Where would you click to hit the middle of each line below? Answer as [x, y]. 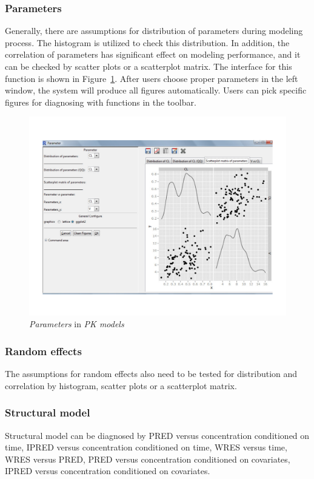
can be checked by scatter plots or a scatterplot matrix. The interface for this [149, 66]
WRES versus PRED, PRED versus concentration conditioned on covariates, [148, 459]
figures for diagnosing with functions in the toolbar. [101, 102]
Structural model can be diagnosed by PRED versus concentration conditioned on [157, 435]
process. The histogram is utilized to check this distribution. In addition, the [147, 42]
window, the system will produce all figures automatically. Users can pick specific [156, 90]
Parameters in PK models [77, 324]
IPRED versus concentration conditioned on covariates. [108, 471]
